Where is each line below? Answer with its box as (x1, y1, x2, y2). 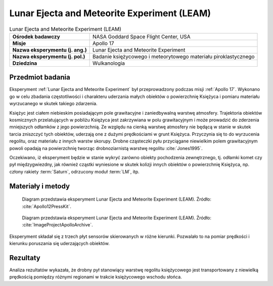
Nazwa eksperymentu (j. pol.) (12, 53, 85, 60)
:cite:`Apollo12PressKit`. (22, 203, 72, 209)
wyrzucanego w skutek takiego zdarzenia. (9, 101, 98, 107)
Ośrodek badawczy (12, 33, 60, 40)
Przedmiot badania (9, 73, 70, 82)
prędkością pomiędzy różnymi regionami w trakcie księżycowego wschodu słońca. (9, 274, 182, 280)
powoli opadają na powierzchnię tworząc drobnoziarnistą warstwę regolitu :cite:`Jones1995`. (9, 145, 203, 151)
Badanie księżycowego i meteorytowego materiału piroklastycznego (92, 53, 255, 60)
